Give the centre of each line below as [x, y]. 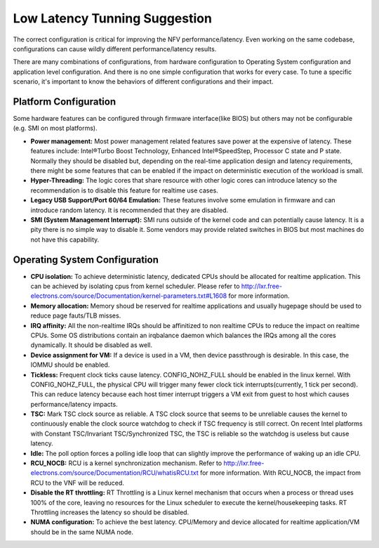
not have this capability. [65, 240]
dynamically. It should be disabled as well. [91, 345]
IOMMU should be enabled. [70, 365]
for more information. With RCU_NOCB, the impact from [281, 473]
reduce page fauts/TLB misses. [76, 315]
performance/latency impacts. [74, 404]
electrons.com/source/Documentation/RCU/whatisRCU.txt [115, 473]
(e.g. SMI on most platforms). [55, 128]
